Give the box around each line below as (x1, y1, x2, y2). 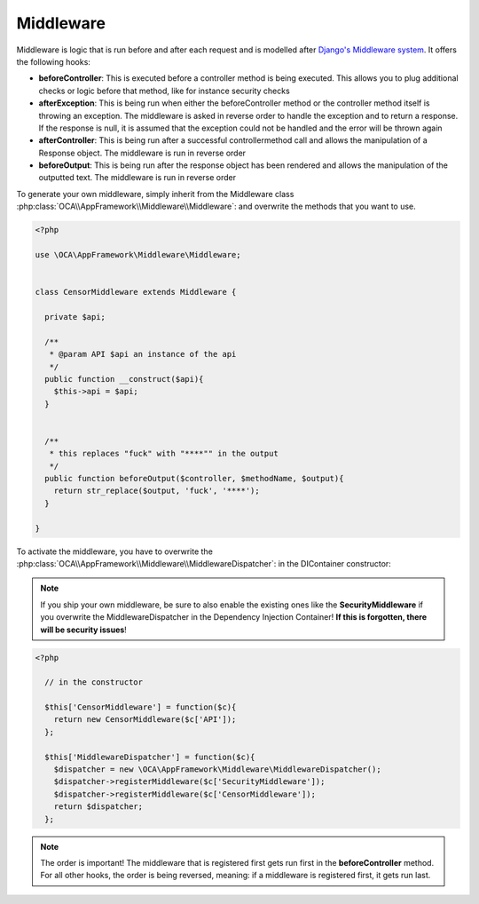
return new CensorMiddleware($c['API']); (53, 715, 237, 725)
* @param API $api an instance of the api (49, 349, 237, 360)
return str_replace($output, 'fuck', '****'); (53, 486, 261, 496)
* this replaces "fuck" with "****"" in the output (49, 448, 279, 459)
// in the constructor (44, 678, 144, 687)
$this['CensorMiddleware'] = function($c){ (44, 702, 237, 712)
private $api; (44, 312, 106, 321)
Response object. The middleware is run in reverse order (38, 147, 247, 158)
